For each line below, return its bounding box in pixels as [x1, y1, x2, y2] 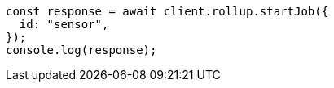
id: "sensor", [19, 18, 109, 31]
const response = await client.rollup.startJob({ [6, 5, 329, 18]
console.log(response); [6, 44, 157, 57]
